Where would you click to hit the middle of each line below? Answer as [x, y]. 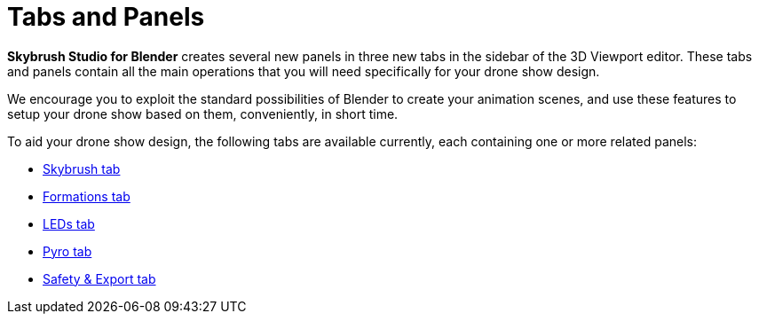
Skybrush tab [82, 168]
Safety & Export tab [99, 278]
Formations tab [87, 196]
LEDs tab [69, 223]
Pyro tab [67, 251]
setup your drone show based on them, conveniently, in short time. [203, 114]
